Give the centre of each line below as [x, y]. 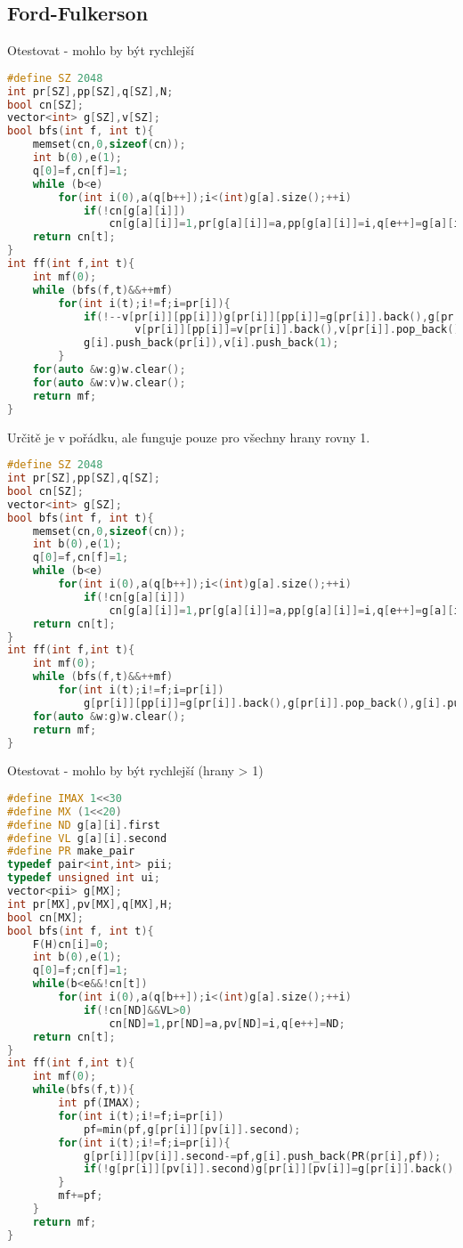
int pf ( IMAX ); [100, 1103]
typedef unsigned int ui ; [84, 878]
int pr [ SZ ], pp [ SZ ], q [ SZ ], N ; [90, 91]
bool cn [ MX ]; [45, 917]
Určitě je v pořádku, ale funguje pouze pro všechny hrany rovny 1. [189, 437]
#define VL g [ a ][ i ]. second [87, 838]
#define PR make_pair [71, 851]
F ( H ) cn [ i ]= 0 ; [71, 944]
